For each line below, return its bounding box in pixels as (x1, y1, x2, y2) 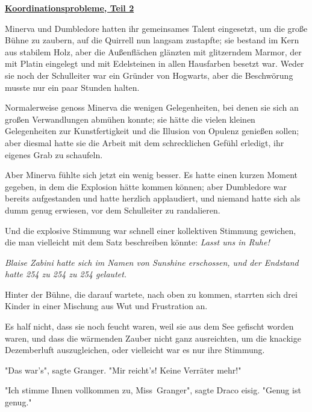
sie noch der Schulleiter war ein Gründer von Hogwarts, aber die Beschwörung (5, 69, 293, 81)
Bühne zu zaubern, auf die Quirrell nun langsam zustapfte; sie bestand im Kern (5, 34, 299, 46)
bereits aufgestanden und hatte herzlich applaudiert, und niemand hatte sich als (5, 192, 301, 204)
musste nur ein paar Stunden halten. (5, 81, 140, 93)
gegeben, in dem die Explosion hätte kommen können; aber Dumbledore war (5, 180, 287, 192)
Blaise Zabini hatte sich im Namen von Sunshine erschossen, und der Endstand (5, 256, 299, 268)
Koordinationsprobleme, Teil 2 (5, 2, 134, 14)
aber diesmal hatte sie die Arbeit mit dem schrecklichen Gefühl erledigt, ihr (5, 136, 284, 149)
